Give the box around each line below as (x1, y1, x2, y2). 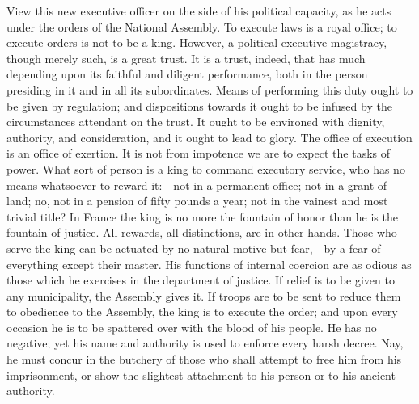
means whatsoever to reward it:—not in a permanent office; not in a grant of (6, 176, 387, 193)
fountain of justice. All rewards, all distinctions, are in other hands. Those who (6, 224, 397, 241)
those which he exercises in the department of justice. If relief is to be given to (6, 271, 395, 288)
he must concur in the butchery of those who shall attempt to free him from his (6, 351, 402, 368)
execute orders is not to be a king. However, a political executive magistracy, (6, 34, 387, 51)
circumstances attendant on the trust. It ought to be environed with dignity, (6, 113, 385, 130)
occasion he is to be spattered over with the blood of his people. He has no (6, 318, 377, 335)
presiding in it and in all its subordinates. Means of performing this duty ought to (6, 81, 413, 98)
